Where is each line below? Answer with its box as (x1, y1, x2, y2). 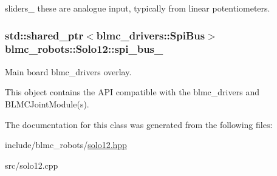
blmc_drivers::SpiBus (96, 27, 205, 42)
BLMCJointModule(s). (5, 97, 89, 110)
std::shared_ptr (5, 27, 84, 42)
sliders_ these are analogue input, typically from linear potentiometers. (5, 2, 270, 14)
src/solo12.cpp (5, 158, 58, 171)
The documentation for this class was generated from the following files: (5, 118, 273, 130)
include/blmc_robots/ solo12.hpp (5, 138, 127, 151)
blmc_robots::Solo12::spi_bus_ (5, 41, 163, 56)
